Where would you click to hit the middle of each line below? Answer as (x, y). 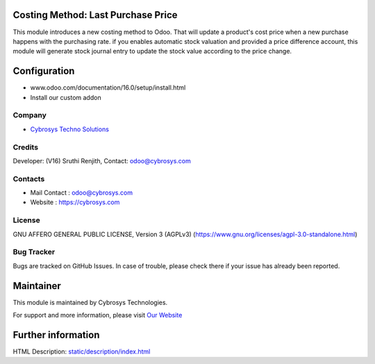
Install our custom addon (66, 97)
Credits (25, 147)
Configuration (44, 71)
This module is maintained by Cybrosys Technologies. (90, 302)
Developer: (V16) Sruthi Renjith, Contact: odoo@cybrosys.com (102, 160)
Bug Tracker (34, 252)
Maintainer (37, 286)
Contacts (29, 179)
